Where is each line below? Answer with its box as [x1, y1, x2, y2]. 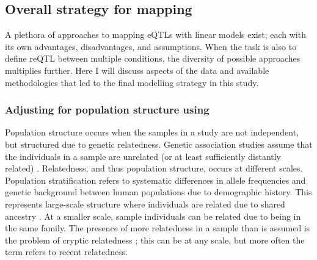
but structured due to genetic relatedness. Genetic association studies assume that [5, 137, 313, 150]
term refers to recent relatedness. [5, 245, 128, 258]
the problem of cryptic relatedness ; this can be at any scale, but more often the [5, 233, 305, 246]
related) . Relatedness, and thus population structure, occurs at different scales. [5, 162, 303, 175]
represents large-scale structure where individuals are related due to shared [5, 197, 285, 210]
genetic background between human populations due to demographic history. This [5, 186, 312, 198]
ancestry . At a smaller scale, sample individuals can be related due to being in [5, 209, 301, 222]
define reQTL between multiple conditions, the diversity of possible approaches [5, 52, 301, 65]
